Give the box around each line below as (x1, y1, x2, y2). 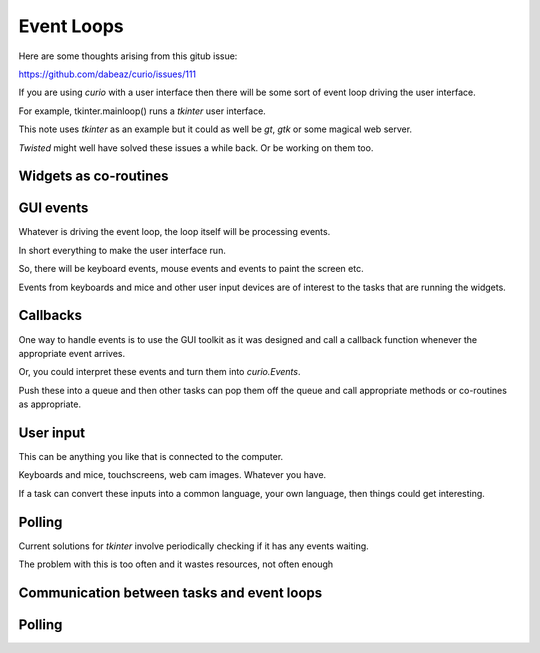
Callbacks (18, 307, 83, 324)
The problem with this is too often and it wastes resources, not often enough (18, 558, 334, 570)
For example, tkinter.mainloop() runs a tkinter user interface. (18, 105, 267, 117)
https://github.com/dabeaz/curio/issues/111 (18, 68, 197, 80)
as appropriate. (18, 398, 82, 410)
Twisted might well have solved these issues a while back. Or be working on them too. (18, 141, 374, 154)
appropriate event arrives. (18, 347, 125, 359)
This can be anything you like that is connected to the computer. (18, 450, 284, 462)
